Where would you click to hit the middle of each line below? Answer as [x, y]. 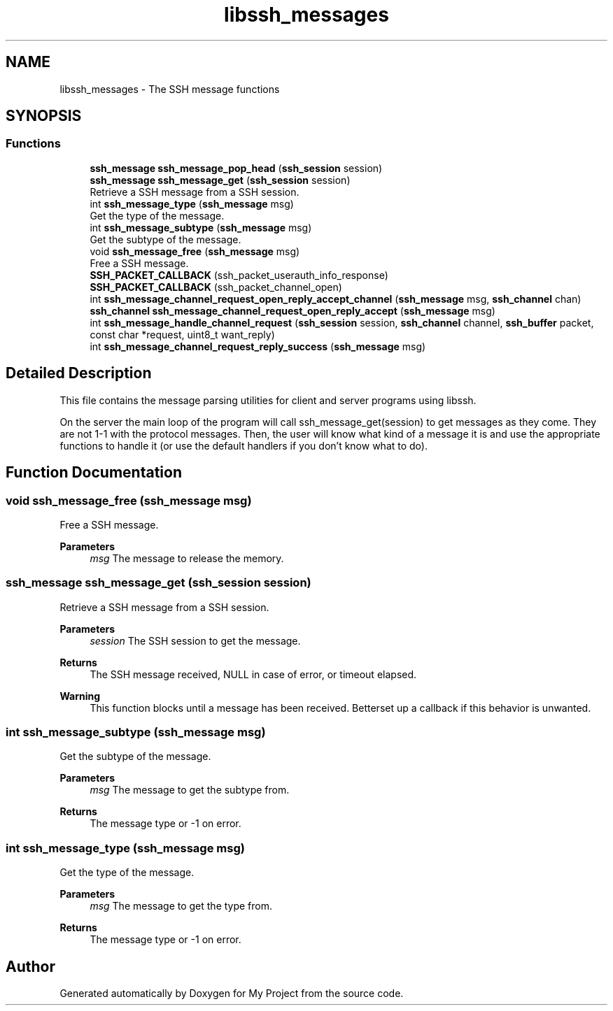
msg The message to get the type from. [181, 906]
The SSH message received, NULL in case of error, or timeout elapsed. [253, 674]
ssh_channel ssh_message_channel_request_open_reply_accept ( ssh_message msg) [293, 310]
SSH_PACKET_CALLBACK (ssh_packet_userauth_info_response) [239, 275]
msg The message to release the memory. [187, 558]
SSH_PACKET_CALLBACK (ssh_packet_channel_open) [216, 287]
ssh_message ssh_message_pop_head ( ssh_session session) [236, 168]
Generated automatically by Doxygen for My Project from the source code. [232, 993]
